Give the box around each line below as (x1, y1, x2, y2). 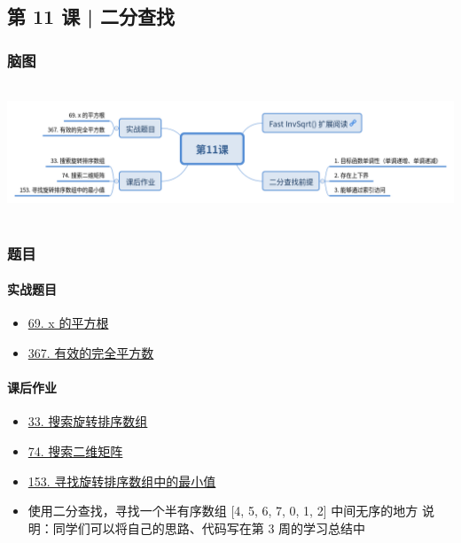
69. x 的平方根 (27, 314, 109, 332)
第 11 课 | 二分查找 (7, 3, 176, 30)
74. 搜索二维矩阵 (27, 441, 123, 460)
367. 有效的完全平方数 (27, 344, 154, 361)
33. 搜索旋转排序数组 (27, 412, 148, 431)
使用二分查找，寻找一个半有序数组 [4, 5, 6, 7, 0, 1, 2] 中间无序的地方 (27, 501, 418, 520)
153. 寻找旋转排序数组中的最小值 (27, 471, 216, 490)
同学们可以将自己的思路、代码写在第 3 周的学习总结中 (52, 518, 366, 537)
